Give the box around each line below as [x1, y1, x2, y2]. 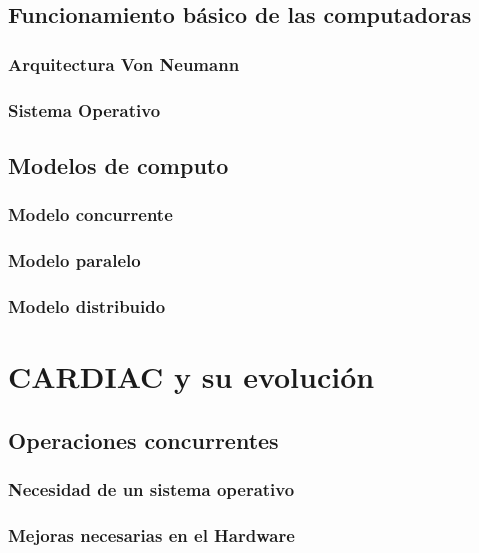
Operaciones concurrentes [8, 424, 279, 455]
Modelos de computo [8, 149, 229, 180]
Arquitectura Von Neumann [8, 51, 240, 76]
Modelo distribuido [8, 293, 166, 318]
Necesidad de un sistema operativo [8, 476, 295, 501]
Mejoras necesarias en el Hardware [8, 522, 295, 547]
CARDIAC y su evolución [8, 355, 375, 396]
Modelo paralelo [8, 248, 141, 273]
